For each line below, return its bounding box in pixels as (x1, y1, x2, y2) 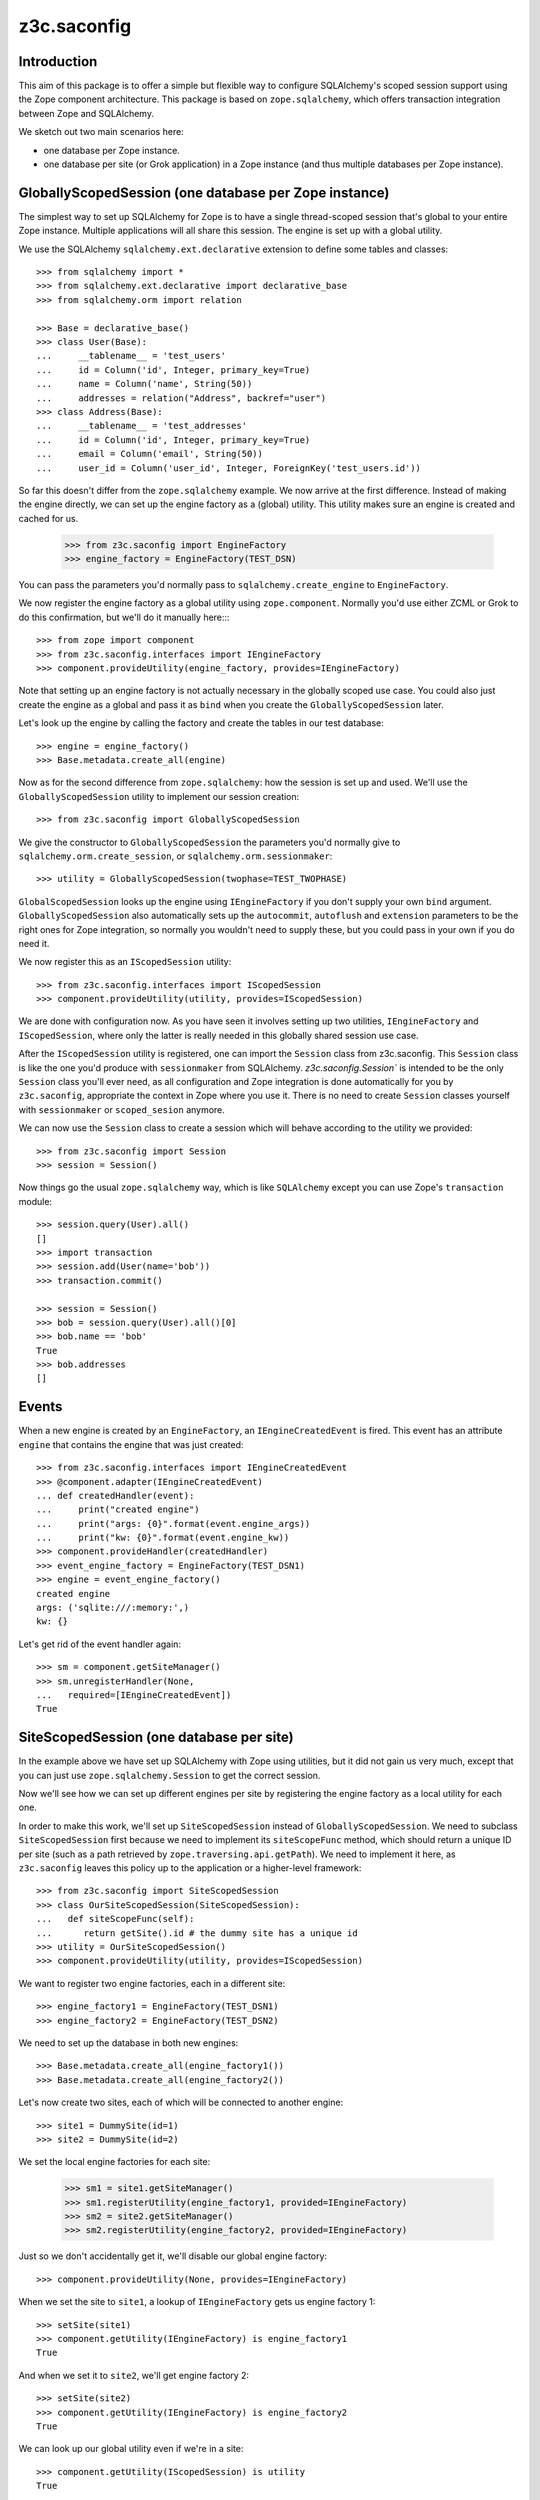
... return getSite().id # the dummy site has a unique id (36, 1927, 359, 1939)
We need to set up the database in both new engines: (18, 2036, 239, 2049)
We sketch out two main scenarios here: (18, 126, 184, 138)
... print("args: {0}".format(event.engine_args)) (36, 1518, 311, 1529)
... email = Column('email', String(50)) (36, 448, 264, 460)
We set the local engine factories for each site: (18, 2156, 211, 2168)
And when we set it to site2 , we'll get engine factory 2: (18, 2369, 250, 2381)
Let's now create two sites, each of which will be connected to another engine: (18, 2096, 344, 2109)
